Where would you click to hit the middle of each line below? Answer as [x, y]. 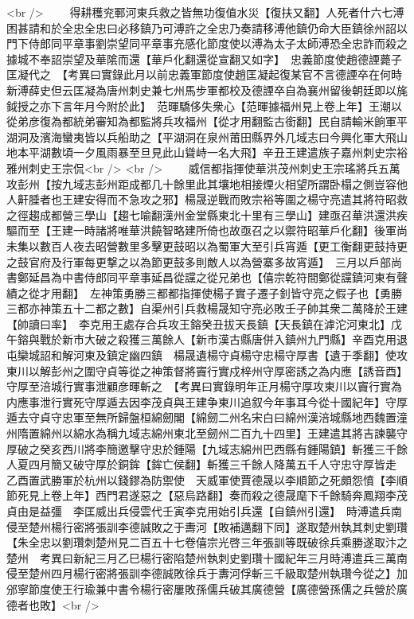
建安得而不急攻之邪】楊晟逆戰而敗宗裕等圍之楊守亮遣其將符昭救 [240, 199]
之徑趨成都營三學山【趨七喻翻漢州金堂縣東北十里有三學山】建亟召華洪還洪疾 [207, 214]
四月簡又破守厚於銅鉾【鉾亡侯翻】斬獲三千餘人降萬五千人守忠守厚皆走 [212, 464]
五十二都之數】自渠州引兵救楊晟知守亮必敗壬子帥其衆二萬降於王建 [234, 308]
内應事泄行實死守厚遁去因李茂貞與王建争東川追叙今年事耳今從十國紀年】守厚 [207, 401]
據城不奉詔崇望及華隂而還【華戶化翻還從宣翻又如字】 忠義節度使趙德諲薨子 [204, 58]
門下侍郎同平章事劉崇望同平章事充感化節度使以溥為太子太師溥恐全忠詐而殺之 [207, 43]
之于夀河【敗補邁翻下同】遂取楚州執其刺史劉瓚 [285, 526]
